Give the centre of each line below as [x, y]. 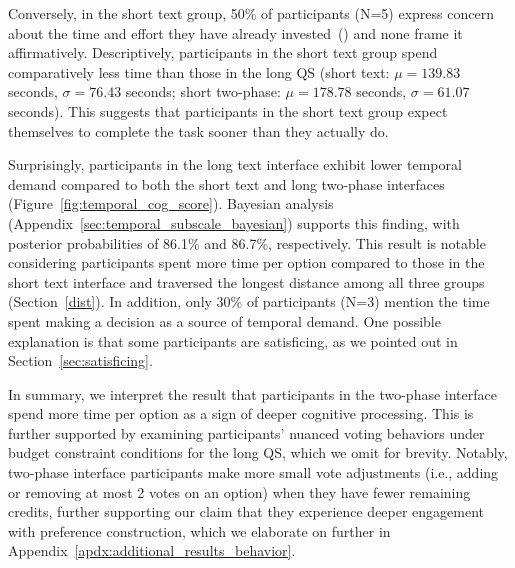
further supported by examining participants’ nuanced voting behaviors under [246, 432]
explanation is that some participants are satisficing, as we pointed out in [233, 340]
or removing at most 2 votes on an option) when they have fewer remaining [239, 491]
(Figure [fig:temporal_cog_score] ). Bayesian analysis [171, 203]
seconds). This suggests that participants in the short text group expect [228, 110]
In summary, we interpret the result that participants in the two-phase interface [252, 393]
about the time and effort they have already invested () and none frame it [235, 32]
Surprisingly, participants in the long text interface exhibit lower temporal [235, 164]
